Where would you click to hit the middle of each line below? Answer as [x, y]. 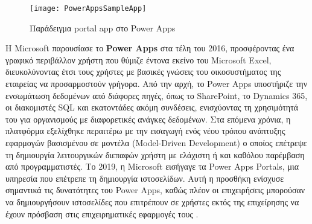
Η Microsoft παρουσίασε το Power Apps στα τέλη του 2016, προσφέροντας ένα [150, 48]
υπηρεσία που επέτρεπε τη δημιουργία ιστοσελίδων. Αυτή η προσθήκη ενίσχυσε [145, 178]
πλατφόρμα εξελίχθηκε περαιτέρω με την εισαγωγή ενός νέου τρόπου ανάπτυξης [145, 131]
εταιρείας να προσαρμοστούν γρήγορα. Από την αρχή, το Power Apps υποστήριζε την [156, 84]
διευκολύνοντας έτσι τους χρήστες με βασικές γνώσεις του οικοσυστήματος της [143, 72]
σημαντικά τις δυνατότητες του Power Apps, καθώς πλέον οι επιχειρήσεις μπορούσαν [155, 190]
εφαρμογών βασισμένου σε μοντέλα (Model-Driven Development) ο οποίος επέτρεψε [156, 142]
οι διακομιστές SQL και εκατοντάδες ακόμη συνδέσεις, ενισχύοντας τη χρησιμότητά [152, 107]
